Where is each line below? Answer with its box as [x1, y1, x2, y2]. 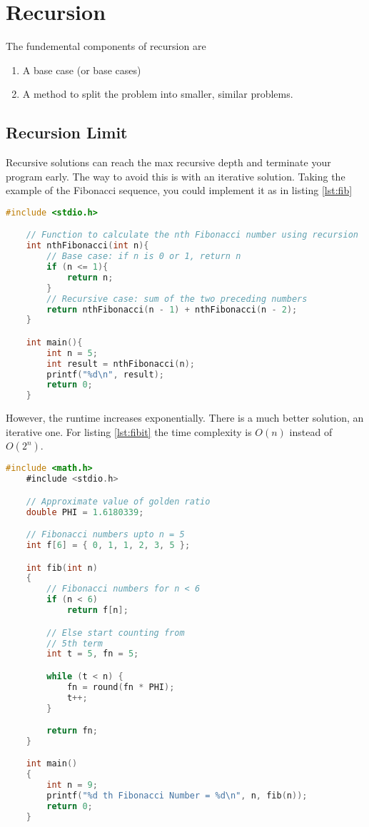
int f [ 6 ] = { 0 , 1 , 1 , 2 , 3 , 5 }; [26, 540, 191, 551]
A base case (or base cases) [22, 62, 141, 77]
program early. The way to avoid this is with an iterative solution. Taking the [6, 168, 345, 183]
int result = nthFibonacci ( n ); [46, 358, 195, 369]
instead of [289, 424, 333, 439]
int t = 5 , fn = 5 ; [46, 649, 139, 659]
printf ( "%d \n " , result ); [46, 369, 165, 380]
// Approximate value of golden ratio [26, 496, 211, 507]
